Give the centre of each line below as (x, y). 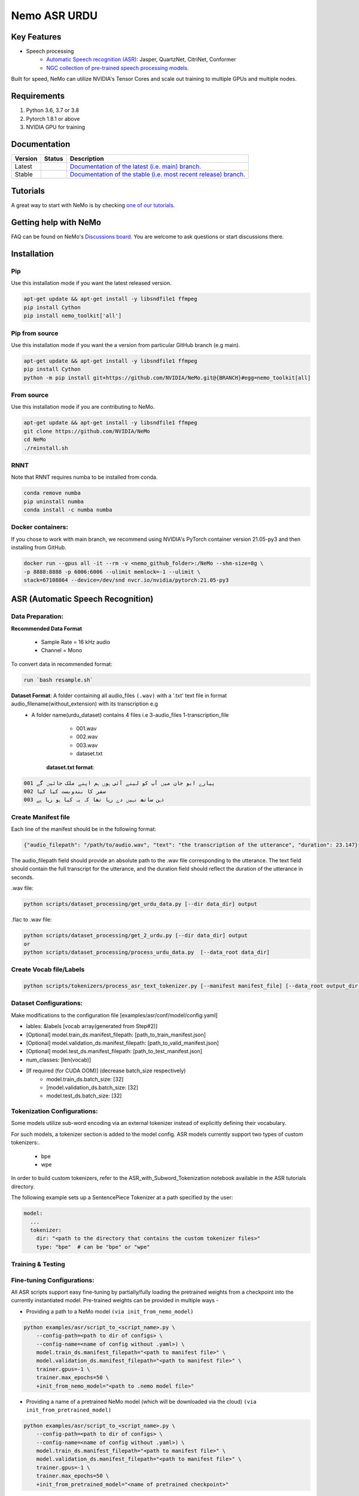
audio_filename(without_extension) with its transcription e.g (85, 704)
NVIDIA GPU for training (56, 127)
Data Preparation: (37, 616)
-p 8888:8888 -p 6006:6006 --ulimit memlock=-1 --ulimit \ (112, 572)
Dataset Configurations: (47, 1004)
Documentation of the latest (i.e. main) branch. (136, 166)
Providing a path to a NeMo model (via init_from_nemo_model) (110, 1311)
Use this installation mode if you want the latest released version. (91, 283)
